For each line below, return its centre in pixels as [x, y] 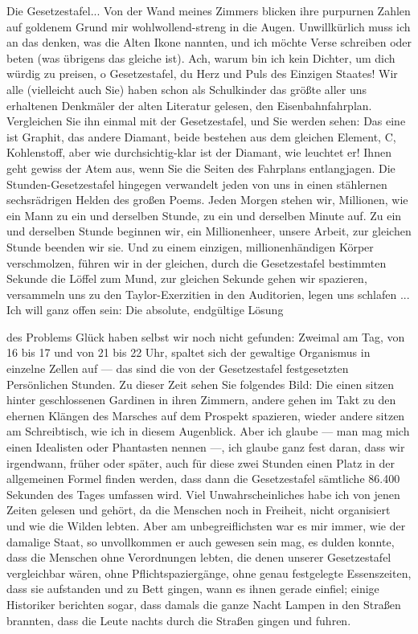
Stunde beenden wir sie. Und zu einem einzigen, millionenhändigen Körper [190, 246]
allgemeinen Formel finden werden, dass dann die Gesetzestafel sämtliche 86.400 [203, 479]
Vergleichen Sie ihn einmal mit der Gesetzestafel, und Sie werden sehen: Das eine [206, 121]
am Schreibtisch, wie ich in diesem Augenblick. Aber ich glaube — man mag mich [208, 431]
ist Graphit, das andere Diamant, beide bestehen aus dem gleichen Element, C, [201, 136]
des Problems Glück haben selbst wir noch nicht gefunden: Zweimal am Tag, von [206, 336]
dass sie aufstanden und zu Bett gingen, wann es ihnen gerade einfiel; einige [193, 589]
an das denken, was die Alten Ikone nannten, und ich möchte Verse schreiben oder [209, 42]
